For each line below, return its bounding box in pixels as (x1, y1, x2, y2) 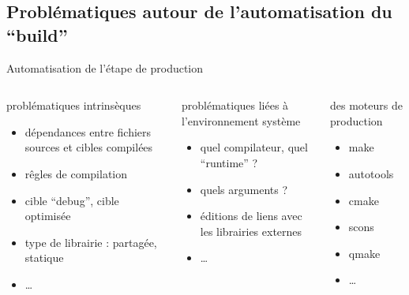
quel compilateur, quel (200, 139, 308, 155)
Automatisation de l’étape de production (6, 59, 204, 76)
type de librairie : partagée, (24, 233, 157, 250)
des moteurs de (330, 97, 403, 114)
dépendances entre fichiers (24, 123, 152, 140)
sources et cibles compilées (24, 139, 153, 155)
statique (24, 249, 64, 266)
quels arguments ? (200, 181, 288, 197)
